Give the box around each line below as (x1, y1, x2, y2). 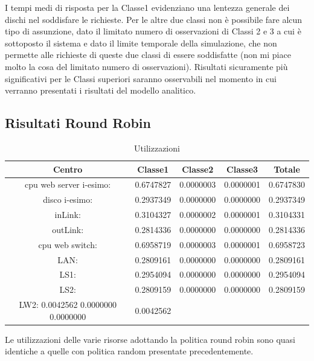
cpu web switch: (38, 238, 97, 251)
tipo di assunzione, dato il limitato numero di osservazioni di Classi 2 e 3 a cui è (5, 25, 301, 37)
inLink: (54, 208, 81, 221)
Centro (53, 162, 83, 175)
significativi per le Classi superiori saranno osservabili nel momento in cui (5, 72, 277, 85)
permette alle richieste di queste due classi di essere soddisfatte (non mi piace (5, 48, 291, 61)
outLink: (52, 223, 84, 235)
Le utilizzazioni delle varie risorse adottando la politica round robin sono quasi (5, 333, 296, 345)
